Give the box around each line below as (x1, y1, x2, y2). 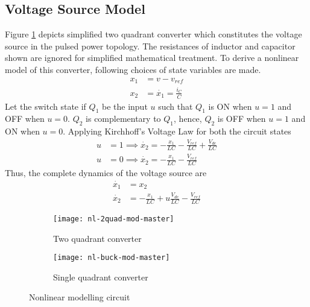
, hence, (174, 112, 202, 125)
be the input (101, 100, 148, 112)
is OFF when (217, 112, 266, 125)
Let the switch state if (5, 100, 86, 112)
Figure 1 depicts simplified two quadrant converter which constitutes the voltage (5, 28, 302, 40)
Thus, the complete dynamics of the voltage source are (5, 166, 207, 179)
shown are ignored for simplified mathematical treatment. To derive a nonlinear (5, 51, 299, 64)
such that (158, 100, 193, 112)
